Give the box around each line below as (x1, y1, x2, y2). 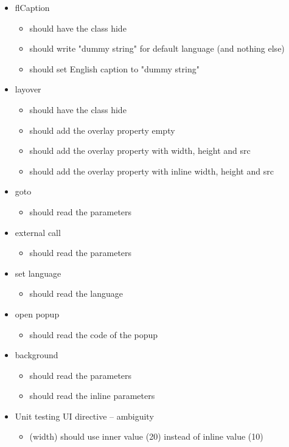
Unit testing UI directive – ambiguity (15, 409, 154, 422)
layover (15, 83, 41, 95)
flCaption (15, 1, 50, 13)
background (15, 348, 58, 361)
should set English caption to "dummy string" (29, 62, 200, 75)
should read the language (29, 287, 123, 300)
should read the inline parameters (29, 389, 155, 402)
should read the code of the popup (29, 328, 158, 341)
